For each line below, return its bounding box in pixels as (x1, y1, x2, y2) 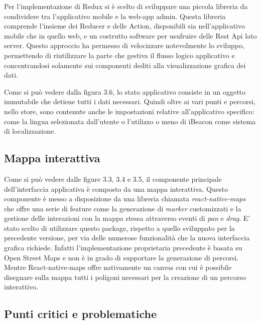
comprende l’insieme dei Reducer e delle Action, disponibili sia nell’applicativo (4, 21, 245, 31)
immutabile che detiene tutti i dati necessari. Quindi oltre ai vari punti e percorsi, (4, 96, 255, 107)
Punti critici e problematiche (4, 306, 157, 321)
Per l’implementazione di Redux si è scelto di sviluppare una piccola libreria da (4, 1, 248, 11)
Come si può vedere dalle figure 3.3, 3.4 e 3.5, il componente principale (4, 173, 222, 184)
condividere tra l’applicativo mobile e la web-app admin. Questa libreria (4, 11, 226, 21)
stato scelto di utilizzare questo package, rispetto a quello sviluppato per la (4, 222, 235, 233)
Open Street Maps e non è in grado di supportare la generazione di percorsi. (4, 252, 239, 262)
